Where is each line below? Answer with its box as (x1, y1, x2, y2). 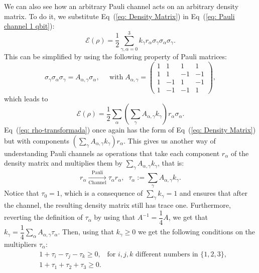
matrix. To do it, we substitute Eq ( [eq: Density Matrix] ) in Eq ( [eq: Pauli (4, 11, 235, 21)
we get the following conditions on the (138, 226, 255, 237)
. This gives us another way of (123, 135, 216, 146)
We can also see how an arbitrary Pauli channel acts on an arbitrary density (4, 1, 239, 11)
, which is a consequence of (60, 188, 143, 198)
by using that (94, 212, 136, 222)
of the (230, 148, 249, 158)
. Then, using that (58, 226, 114, 237)
